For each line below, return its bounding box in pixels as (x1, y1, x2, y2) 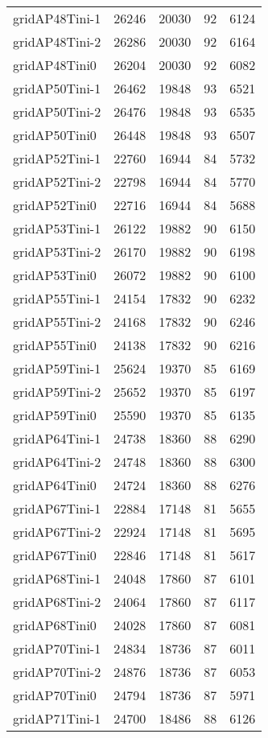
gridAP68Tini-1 (13, 569, 101, 588)
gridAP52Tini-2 (13, 172, 101, 191)
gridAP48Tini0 (13, 56, 97, 74)
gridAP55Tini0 (13, 336, 97, 354)
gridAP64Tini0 (13, 476, 97, 494)
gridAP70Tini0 (13, 686, 97, 704)
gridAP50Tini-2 (13, 102, 101, 121)
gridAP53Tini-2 (13, 242, 101, 261)
